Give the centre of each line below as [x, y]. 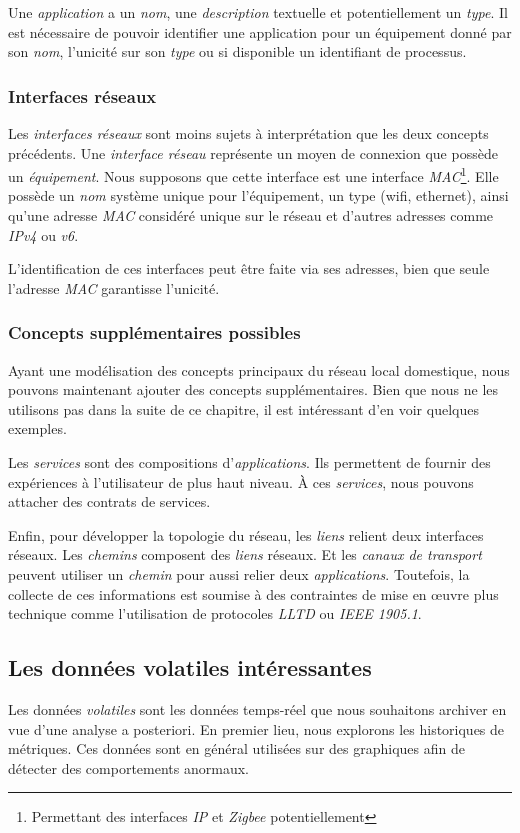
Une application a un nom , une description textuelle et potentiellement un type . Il [258, 12]
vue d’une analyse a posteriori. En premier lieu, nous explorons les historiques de [256, 728]
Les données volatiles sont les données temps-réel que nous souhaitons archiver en [257, 708]
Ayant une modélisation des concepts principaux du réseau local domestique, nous [259, 369]
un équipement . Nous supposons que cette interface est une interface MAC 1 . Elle [253, 174]
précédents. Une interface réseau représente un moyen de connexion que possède [253, 152]
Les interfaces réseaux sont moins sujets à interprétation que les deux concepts [248, 133]
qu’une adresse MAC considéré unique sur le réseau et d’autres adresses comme [251, 215]
